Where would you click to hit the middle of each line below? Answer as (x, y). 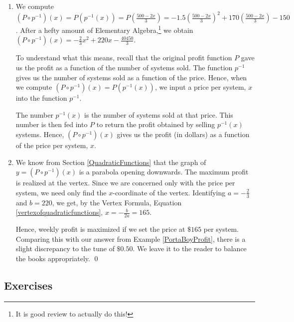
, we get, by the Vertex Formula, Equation (117, 202)
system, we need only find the (61, 192)
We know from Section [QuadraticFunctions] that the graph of (111, 162)
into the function (41, 98)
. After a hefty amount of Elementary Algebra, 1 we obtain (104, 29)
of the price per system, (52, 145)
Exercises (28, 285)
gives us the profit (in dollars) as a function (183, 134)
